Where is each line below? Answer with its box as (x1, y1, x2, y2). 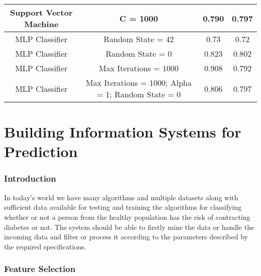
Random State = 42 (103, 33, 174, 45)
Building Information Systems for (4, 121, 241, 142)
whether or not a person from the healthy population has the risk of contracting (4, 211, 250, 222)
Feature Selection (4, 262, 76, 275)
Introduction (4, 172, 56, 185)
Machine (24, 18, 59, 30)
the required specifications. (4, 241, 86, 251)
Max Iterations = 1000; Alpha (85, 77, 192, 88)
